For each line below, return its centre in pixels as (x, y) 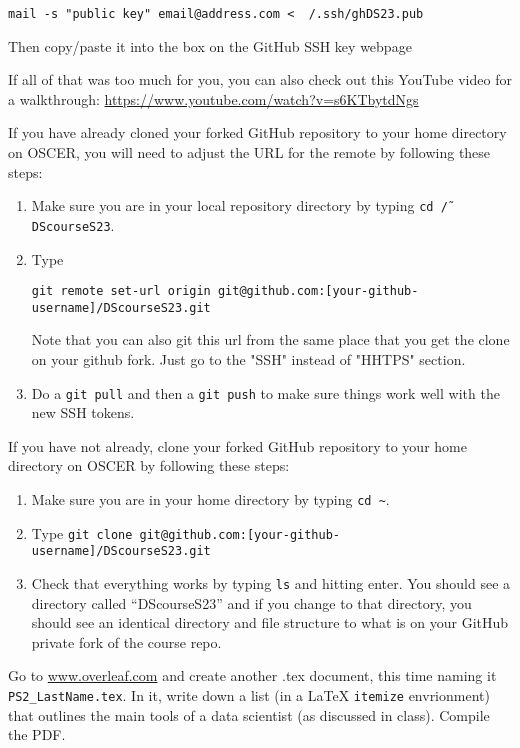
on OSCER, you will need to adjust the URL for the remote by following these (249, 152)
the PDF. (37, 734)
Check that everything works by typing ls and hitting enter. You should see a (271, 583)
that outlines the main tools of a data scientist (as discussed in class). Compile (249, 714)
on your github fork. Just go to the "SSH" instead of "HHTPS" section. (248, 359)
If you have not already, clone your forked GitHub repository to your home (237, 445)
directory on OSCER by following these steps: (149, 465)
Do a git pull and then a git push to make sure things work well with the (265, 392)
